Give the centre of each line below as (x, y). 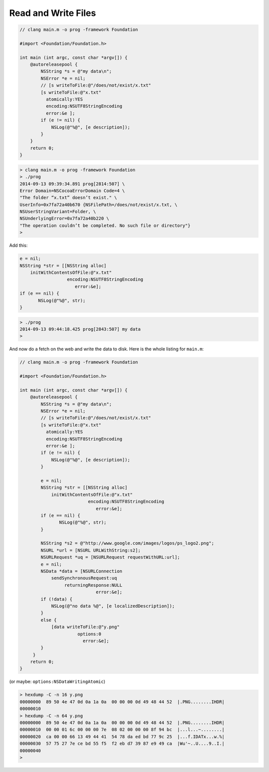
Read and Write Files (53, 13)
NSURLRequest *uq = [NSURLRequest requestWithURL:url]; (110, 557)
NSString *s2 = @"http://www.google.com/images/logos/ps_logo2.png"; (127, 543)
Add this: (18, 245)
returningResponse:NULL (93, 585)
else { (49, 620)
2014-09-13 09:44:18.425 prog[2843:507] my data (80, 329)
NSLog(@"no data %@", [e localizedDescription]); (113, 606)
